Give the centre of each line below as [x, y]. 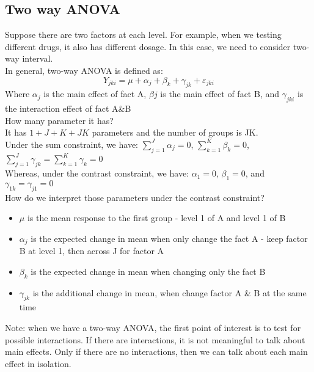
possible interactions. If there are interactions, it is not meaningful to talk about [155, 339]
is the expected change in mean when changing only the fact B [148, 271]
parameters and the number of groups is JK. [175, 132]
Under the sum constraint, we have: [71, 144]
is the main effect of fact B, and [220, 94]
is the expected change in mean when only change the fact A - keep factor [169, 238]
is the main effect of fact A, [95, 94]
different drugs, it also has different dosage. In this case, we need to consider [148, 46]
